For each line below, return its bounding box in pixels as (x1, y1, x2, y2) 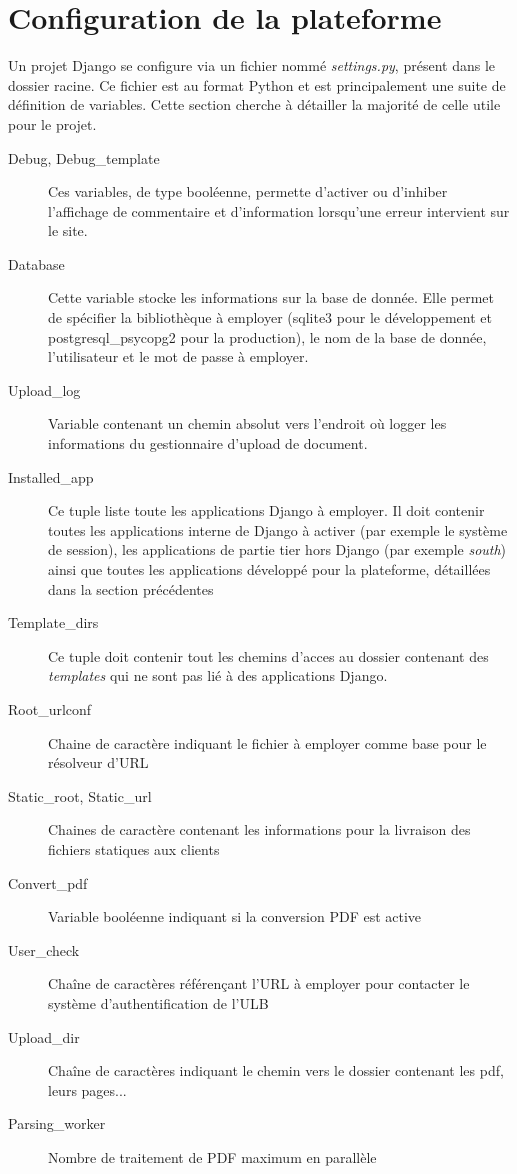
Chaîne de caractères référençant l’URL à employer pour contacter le (48, 973, 470, 994)
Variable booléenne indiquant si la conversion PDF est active (48, 906, 422, 927)
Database (8, 253, 65, 274)
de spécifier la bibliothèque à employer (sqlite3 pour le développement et (48, 307, 492, 328)
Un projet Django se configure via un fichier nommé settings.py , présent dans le (8, 55, 495, 76)
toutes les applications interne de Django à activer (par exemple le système (48, 519, 508, 540)
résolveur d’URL (48, 752, 149, 773)
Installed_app (8, 466, 94, 487)
